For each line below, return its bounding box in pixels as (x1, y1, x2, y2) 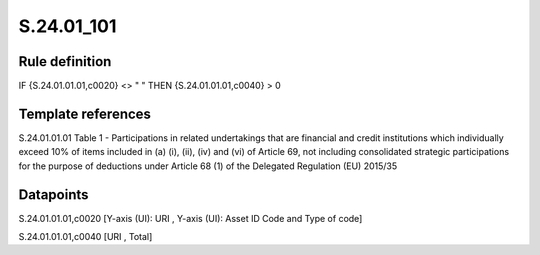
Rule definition (18, 53, 112, 70)
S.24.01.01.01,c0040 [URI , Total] (18, 231, 153, 243)
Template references (18, 105, 152, 122)
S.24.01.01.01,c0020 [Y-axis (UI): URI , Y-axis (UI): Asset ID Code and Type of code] (18, 212, 363, 224)
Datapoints (18, 186, 89, 203)
